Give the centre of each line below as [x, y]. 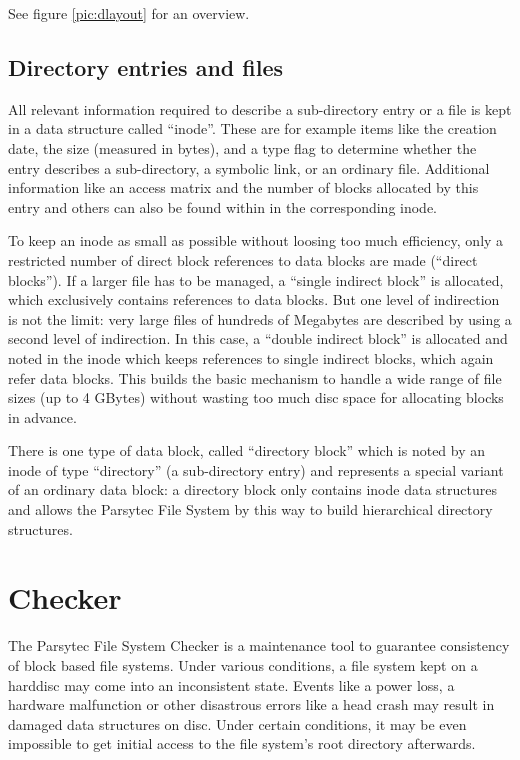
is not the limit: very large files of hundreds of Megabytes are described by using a [260, 318]
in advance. [42, 416]
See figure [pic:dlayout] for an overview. [129, 13]
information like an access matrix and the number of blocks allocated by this [243, 187]
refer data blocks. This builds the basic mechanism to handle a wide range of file [255, 377]
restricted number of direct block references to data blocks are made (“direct [243, 259]
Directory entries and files [146, 66]
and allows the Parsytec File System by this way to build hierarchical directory [250, 509]
